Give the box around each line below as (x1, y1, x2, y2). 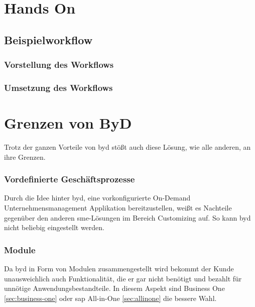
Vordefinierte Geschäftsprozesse (4, 173, 135, 185)
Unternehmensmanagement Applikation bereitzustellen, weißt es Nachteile (4, 202, 232, 213)
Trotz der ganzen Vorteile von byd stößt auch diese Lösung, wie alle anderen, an (4, 141, 251, 152)
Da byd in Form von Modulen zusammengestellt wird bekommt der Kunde (4, 263, 234, 273)
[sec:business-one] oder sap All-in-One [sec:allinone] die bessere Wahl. (4, 292, 217, 303)
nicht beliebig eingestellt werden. (4, 222, 105, 233)
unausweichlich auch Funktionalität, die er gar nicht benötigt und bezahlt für (4, 273, 242, 283)
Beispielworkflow (4, 32, 93, 47)
